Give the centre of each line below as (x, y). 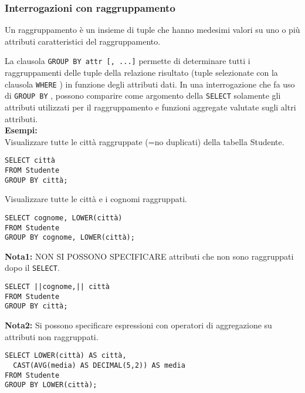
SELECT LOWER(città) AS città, (66, 356)
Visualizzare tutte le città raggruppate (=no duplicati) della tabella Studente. (145, 141)
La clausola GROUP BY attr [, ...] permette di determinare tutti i (128, 61)
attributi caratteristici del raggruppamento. (83, 41)
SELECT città (30, 161)
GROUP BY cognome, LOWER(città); (70, 238)
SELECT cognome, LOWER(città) (64, 218)
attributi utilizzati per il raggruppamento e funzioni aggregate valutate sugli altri (150, 107)
